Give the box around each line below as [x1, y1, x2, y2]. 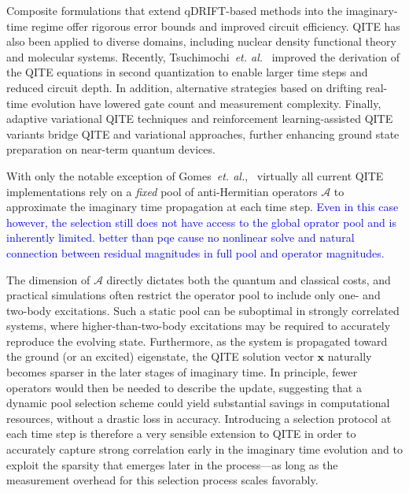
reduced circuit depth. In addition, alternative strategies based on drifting [6, 79, 363, 95]
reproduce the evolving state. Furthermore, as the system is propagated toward [6, 332, 388, 349]
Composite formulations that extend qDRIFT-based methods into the [6, 2, 343, 18]
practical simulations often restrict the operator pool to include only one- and [6, 287, 381, 303]
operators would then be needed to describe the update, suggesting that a [6, 379, 362, 395]
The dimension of [6, 271, 90, 287]
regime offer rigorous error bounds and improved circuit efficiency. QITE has [31, 17, 400, 34]
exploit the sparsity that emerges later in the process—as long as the [6, 456, 338, 473]
